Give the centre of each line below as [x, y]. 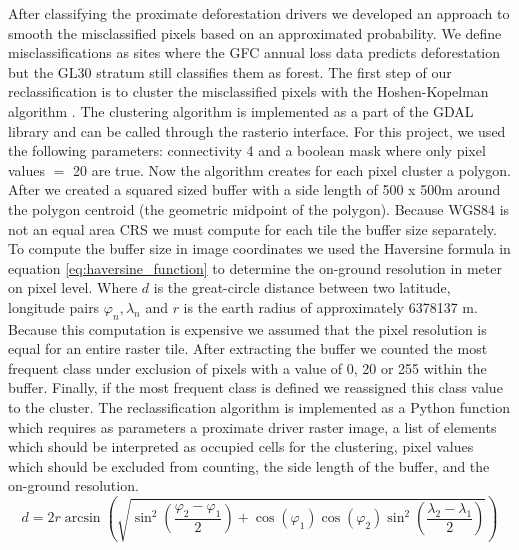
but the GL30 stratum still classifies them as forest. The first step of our [230, 71]
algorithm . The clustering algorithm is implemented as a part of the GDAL [241, 110]
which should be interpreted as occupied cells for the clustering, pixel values [241, 446]
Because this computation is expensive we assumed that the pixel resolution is [247, 328]
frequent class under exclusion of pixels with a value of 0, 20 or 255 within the [247, 367]
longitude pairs [54, 306]
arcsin [82, 518]
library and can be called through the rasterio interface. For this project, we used [257, 130]
